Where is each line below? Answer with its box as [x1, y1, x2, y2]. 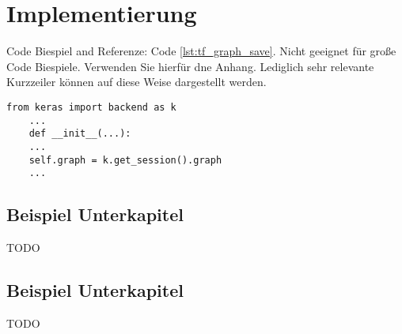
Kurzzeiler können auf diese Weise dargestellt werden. [6, 73, 267, 90]
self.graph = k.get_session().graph [28, 154, 222, 166]
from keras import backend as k [6, 101, 176, 113]
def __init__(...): [28, 128, 131, 140]
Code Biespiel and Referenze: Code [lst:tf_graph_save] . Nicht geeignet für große [6, 43, 396, 59]
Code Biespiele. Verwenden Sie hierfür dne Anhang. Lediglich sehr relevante [6, 58, 374, 74]
